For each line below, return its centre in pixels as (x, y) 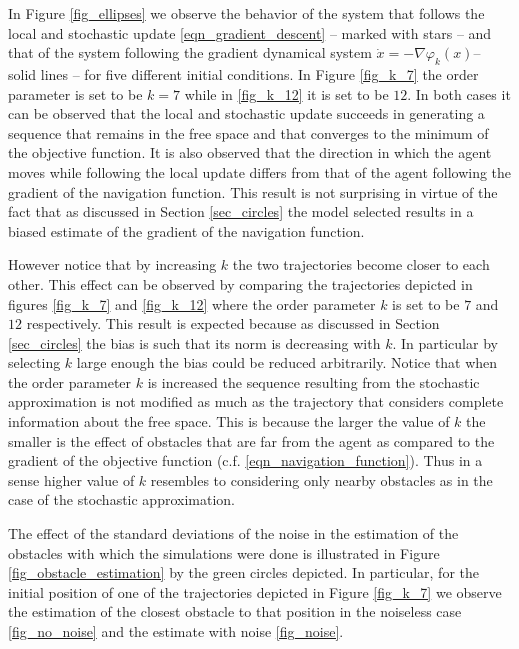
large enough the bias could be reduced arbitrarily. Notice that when (287, 362)
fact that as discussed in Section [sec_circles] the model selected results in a (241, 211)
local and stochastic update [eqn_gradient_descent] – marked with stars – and (250, 32)
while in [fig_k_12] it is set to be (286, 93)
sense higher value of (71, 479)
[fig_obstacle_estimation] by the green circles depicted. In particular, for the (243, 572)
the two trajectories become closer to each (361, 264)
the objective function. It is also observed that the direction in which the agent (250, 152)
